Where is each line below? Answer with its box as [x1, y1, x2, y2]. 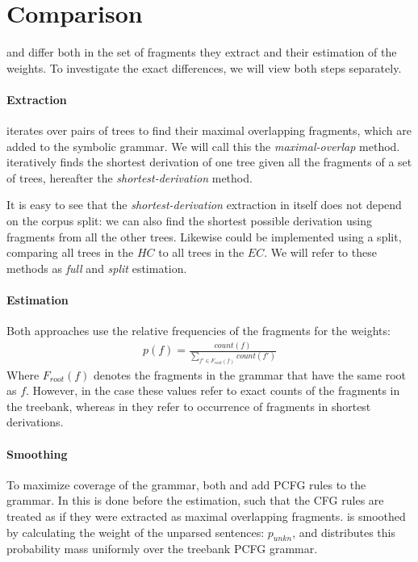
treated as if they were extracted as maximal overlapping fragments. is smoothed [6, 508, 406, 524]
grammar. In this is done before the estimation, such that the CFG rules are [6, 492, 384, 509]
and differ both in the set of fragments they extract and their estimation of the [6, 44, 397, 61]
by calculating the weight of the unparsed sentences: [6, 523, 265, 540]
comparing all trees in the [6, 244, 134, 261]
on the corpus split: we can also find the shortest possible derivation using [6, 212, 373, 229]
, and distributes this [292, 523, 395, 540]
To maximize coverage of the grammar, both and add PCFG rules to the [6, 476, 366, 493]
